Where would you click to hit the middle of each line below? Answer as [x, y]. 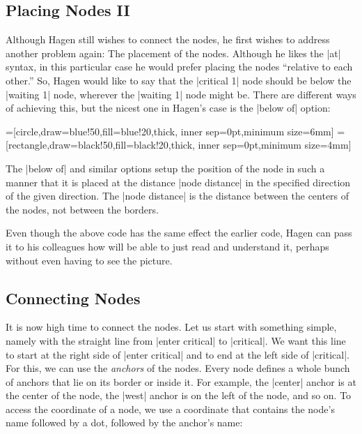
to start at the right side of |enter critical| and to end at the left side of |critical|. [178, 354]
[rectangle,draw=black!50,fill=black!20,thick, [100, 145]
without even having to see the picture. [89, 260]
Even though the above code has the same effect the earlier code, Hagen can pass [179, 233]
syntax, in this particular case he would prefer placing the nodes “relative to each [179, 67]
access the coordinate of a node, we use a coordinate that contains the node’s [170, 409]
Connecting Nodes [73, 298]
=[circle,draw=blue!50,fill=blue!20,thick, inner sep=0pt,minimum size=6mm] [170, 131]
